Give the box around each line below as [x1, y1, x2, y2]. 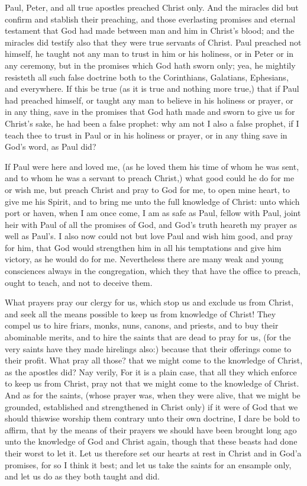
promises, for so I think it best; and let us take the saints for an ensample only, [5, 458, 292, 471]
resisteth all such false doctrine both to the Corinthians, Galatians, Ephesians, [5, 70, 289, 83]
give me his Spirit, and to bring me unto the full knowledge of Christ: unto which [5, 195, 300, 207]
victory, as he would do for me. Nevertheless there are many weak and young [5, 253, 283, 265]
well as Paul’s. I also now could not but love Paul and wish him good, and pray [5, 230, 293, 242]
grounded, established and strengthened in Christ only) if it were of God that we [5, 400, 298, 413]
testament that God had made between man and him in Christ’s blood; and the [5, 24, 295, 37]
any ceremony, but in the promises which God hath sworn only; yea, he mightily [5, 59, 296, 71]
